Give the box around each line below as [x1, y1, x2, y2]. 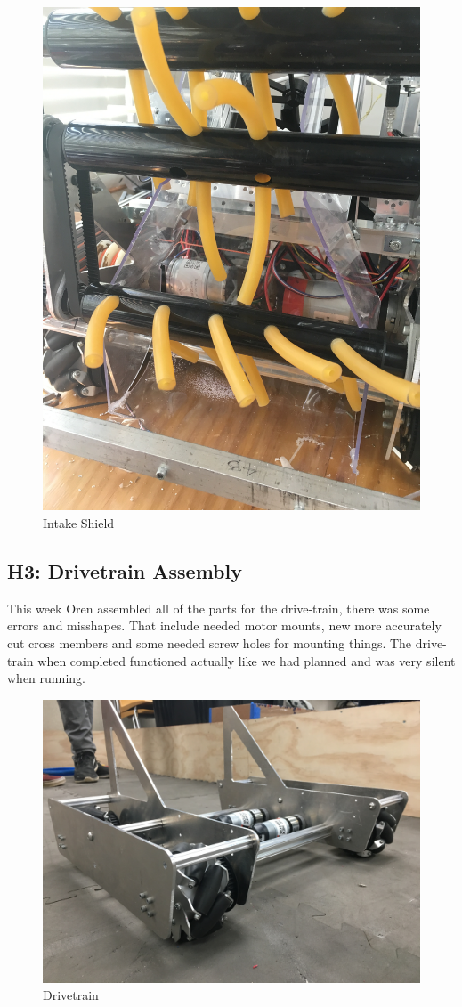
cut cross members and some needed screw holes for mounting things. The [7, 633, 412, 652]
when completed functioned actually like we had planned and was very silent [37, 651, 456, 670]
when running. [7, 669, 85, 687]
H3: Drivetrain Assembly [7, 556, 242, 584]
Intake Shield [43, 513, 115, 532]
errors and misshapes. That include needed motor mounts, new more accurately [7, 616, 442, 635]
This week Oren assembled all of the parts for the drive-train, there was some [7, 598, 430, 617]
